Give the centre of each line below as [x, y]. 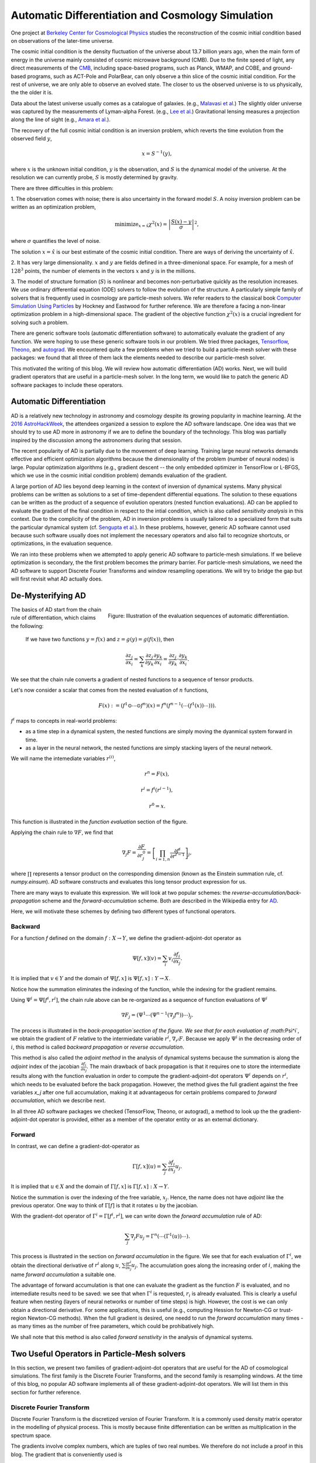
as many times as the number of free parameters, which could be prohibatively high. [113, 1326]
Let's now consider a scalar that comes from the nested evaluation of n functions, [110, 690]
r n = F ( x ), [157, 773]
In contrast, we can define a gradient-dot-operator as [75, 1146]
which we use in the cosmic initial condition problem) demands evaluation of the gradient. [119, 475]
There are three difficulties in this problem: [62, 188]
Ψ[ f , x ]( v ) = [147, 958]
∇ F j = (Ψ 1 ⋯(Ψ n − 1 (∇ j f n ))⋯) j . [157, 1015]
